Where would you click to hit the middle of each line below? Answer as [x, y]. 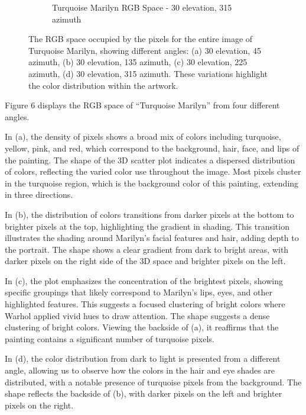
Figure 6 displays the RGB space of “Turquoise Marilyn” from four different [142, 105]
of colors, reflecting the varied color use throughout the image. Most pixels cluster [153, 171]
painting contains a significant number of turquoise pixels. [110, 338]
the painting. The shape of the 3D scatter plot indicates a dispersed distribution [150, 160]
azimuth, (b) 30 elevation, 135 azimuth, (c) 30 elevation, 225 [138, 62]
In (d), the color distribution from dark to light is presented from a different [143, 358]
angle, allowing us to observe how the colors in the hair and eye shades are [140, 370]
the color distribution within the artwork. [103, 85]
